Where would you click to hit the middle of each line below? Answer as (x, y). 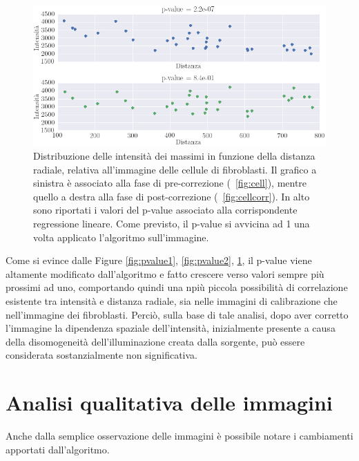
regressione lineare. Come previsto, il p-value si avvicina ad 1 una (172, 223)
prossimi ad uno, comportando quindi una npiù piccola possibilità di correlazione (177, 287)
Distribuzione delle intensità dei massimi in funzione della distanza (174, 156)
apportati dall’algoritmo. (58, 449)
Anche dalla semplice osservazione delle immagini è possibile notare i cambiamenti (179, 436)
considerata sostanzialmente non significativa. (102, 355)
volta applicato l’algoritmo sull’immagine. (121, 237)
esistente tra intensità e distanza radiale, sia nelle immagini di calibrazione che (172, 300)
